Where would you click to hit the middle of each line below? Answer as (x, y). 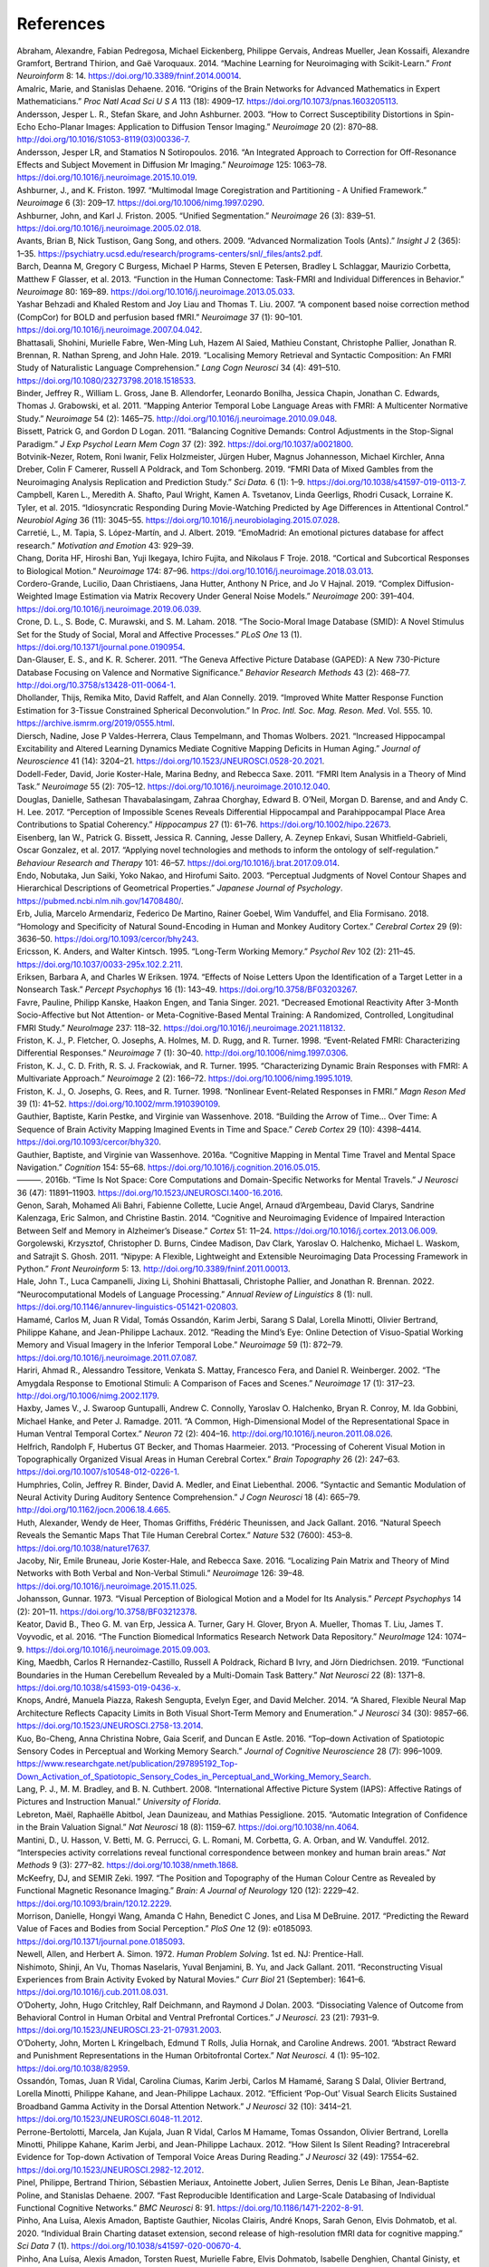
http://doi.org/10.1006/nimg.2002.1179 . (88, 1396)
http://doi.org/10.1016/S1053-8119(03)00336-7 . (103, 140)
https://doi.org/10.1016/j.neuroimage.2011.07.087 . (107, 1357)
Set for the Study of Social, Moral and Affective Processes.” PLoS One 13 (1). (159, 634)
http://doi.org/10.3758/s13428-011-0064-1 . (96, 686)
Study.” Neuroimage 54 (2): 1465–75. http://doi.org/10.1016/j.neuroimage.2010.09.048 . (177, 418)
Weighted (35, 596)
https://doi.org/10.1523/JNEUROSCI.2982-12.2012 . (110, 2170)
